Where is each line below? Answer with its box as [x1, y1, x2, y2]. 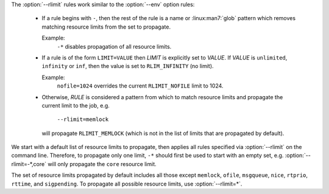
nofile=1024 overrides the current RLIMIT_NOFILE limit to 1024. [57, 82, 224, 89]
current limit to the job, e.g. [41, 102, 110, 109]
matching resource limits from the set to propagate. [41, 23, 171, 30]
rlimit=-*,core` [11, 160, 47, 167]
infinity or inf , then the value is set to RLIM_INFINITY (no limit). [41, 63, 214, 70]
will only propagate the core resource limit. [48, 160, 157, 167]
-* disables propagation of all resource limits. [57, 43, 172, 50]
